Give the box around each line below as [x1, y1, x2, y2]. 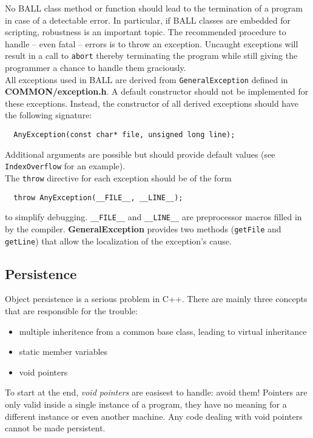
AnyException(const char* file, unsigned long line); [13, 130, 235, 140]
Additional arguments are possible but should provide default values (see [5, 147, 275, 160]
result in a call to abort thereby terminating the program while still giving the [5, 49, 298, 62]
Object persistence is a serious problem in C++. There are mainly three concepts [5, 292, 308, 305]
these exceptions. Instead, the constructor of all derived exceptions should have [5, 96, 298, 109]
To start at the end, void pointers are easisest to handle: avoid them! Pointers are [5, 386, 308, 399]
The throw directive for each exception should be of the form [5, 171, 232, 184]
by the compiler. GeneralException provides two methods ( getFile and [5, 222, 281, 235]
